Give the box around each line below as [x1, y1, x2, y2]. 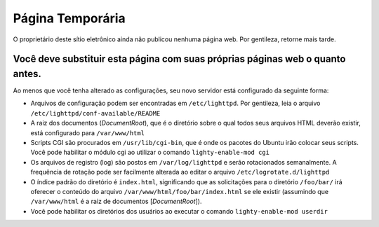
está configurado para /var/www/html [30, 128, 145, 137]
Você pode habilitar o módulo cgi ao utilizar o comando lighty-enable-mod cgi [30, 148, 270, 157]
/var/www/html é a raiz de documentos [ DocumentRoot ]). [30, 197, 202, 206]
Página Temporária [13, 11, 126, 26]
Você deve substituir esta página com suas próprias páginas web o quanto [13, 53, 346, 65]
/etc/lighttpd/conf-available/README [30, 109, 161, 117]
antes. [13, 67, 42, 80]
